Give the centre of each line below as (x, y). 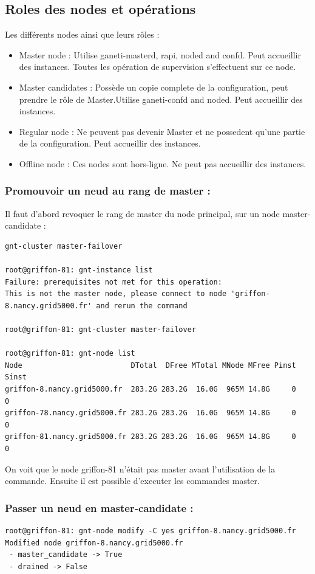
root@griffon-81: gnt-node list (70, 354)
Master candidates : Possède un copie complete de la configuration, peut (154, 87)
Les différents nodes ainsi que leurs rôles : (82, 34)
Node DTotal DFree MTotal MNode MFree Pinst (151, 365)
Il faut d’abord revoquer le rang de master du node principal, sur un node (142, 213)
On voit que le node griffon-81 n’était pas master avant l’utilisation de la (140, 469)
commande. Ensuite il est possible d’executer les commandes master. (132, 481)
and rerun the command (142, 306)
